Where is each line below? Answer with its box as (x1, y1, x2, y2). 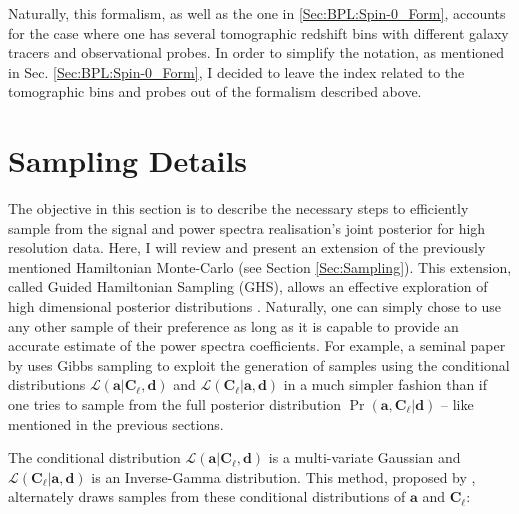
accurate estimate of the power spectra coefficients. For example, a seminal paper (8, 335, 506, 356)
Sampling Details (8, 140, 248, 181)
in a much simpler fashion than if (283, 374, 488, 395)
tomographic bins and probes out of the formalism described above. (8, 81, 422, 102)
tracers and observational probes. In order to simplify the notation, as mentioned (8, 42, 505, 63)
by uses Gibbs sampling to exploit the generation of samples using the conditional (8, 354, 510, 375)
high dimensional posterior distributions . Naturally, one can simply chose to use (8, 296, 502, 317)
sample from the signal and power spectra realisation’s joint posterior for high (8, 217, 486, 238)
